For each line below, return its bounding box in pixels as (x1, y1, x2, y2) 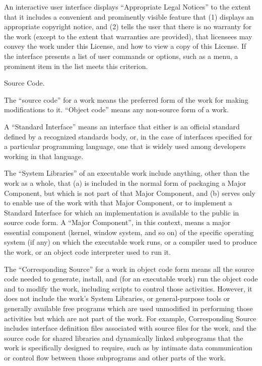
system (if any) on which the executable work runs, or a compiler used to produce (4, 237, 257, 247)
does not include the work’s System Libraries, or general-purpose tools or (4, 293, 230, 304)
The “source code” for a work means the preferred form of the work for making (4, 94, 248, 105)
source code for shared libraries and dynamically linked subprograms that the (4, 332, 243, 343)
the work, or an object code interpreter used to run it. (4, 247, 171, 257)
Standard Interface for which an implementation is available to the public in (4, 207, 239, 217)
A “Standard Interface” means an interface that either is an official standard (4, 121, 240, 131)
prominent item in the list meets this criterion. (4, 60, 148, 71)
